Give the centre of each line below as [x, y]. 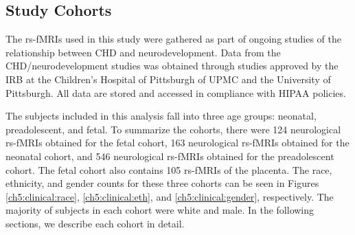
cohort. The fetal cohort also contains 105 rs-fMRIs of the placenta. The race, [169, 169]
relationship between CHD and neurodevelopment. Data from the [143, 52]
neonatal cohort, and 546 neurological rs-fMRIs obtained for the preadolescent [170, 156]
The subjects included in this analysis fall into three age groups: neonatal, [161, 116]
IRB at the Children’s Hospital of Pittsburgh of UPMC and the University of [168, 79]
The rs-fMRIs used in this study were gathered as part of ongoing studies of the [174, 39]
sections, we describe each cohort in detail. [95, 223]
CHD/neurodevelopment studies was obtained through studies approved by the [172, 66]
